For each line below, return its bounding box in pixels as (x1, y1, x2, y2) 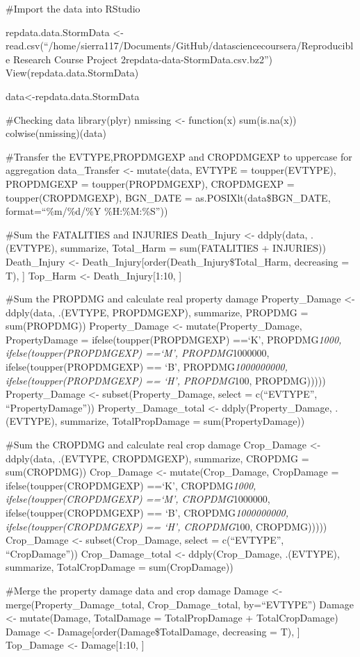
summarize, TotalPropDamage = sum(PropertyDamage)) (60, 414, 305, 428)
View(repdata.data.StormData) (6, 65, 139, 80)
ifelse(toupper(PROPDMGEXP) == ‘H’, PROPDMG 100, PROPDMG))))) (6, 373, 326, 387)
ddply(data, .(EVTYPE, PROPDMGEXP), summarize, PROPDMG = (6, 305, 309, 319)
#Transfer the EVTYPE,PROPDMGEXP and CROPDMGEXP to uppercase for (6, 149, 352, 163)
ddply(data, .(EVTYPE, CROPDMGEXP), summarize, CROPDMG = (6, 451, 309, 465)
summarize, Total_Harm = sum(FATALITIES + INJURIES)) (60, 241, 326, 255)
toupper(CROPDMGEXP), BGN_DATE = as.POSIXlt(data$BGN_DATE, (6, 190, 331, 204)
